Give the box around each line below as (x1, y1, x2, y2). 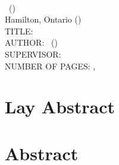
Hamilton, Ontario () (5, 13, 82, 26)
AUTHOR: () (5, 36, 58, 49)
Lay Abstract (5, 94, 115, 119)
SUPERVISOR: (5, 47, 61, 60)
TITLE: (5, 24, 33, 37)
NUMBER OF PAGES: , (5, 59, 96, 72)
